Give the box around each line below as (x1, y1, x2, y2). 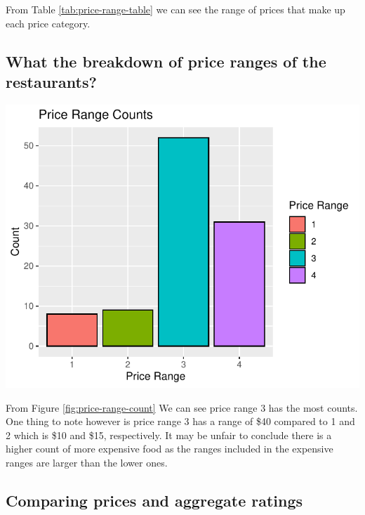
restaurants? (6, 70, 97, 92)
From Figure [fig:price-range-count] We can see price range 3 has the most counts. (6, 400, 358, 415)
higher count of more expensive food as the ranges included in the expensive (6, 441, 333, 456)
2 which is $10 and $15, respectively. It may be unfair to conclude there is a (6, 427, 332, 442)
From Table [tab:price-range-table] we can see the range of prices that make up (6, 2, 345, 16)
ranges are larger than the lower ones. (6, 455, 168, 469)
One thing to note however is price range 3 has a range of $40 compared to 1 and (6, 414, 355, 429)
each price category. (6, 15, 91, 30)
